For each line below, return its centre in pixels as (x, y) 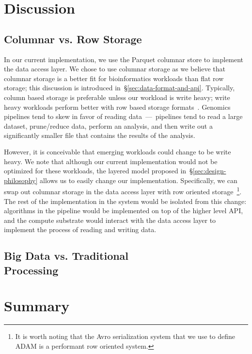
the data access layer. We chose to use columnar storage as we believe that (115, 69)
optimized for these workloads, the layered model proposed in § (98, 171)
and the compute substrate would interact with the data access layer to (110, 220)
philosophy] (21, 180)
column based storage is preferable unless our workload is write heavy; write (117, 97)
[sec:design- (209, 171)
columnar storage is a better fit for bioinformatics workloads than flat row (114, 78)
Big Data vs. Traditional (66, 256)
